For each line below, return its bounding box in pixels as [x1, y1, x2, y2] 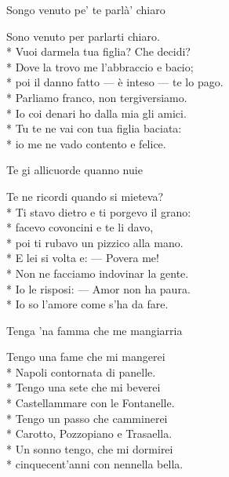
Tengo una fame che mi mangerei [6, 348, 165, 365]
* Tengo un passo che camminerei [6, 410, 168, 426]
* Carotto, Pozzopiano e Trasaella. [6, 425, 173, 442]
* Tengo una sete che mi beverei [6, 379, 161, 395]
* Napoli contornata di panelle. [6, 363, 156, 380]
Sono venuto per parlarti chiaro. [6, 27, 160, 44]
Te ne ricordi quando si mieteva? [6, 188, 164, 204]
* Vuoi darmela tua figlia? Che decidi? [6, 43, 191, 60]
